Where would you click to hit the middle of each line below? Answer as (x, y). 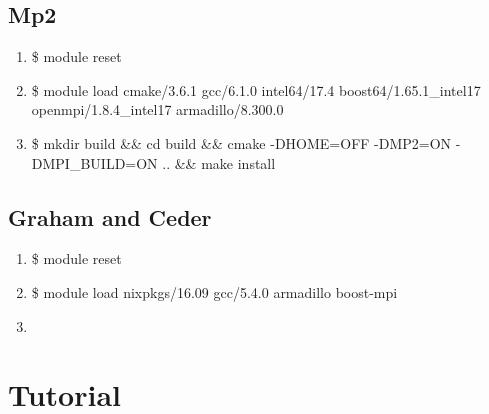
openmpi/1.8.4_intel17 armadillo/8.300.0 (157, 109)
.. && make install (219, 162)
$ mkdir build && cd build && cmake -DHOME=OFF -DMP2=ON (241, 142)
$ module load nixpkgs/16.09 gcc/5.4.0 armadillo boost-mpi (214, 291)
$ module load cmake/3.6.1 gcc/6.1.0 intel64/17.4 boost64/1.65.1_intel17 (256, 89)
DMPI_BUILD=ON (94, 162)
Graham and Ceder (110, 216)
